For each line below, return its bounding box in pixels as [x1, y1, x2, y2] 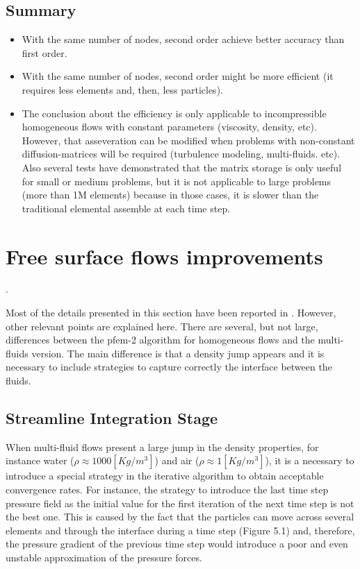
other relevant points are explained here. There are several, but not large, [6, 319, 318, 333]
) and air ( [154, 453, 199, 468]
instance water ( [6, 453, 74, 468]
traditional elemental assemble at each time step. [22, 201, 231, 215]
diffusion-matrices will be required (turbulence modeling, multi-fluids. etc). [22, 146, 341, 161]
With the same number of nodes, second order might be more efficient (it [22, 69, 334, 83]
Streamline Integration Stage [6, 407, 218, 428]
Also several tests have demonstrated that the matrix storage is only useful [22, 160, 342, 174]
